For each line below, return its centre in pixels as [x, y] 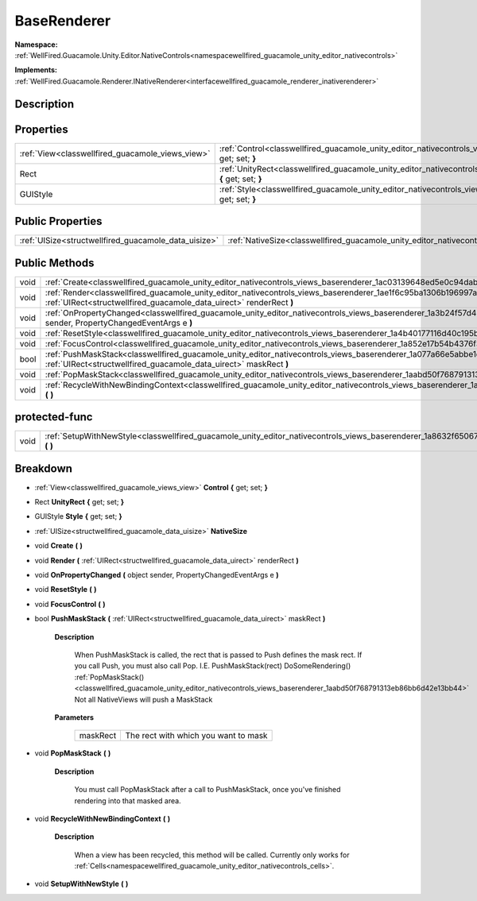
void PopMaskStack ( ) [73, 753]
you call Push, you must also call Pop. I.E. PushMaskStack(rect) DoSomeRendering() [213, 666]
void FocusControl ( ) [70, 604]
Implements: [36, 70]
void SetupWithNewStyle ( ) [81, 884]
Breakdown [44, 468]
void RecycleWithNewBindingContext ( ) [103, 818]
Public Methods [54, 263]
